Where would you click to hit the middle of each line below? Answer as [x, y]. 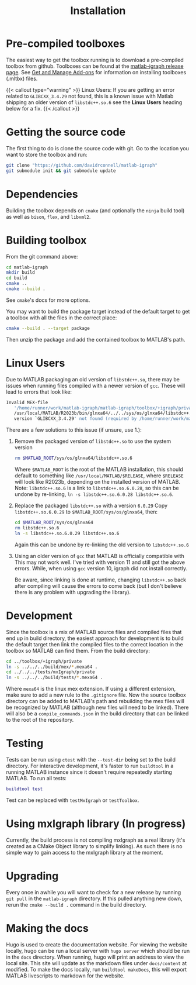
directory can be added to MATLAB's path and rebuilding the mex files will [95, 701]
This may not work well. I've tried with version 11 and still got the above [100, 562]
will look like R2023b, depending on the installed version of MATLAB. [97, 482]
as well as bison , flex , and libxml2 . [48, 216]
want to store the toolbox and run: [47, 154]
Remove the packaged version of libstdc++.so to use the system [92, 441]
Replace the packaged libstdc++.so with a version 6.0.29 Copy [91, 506]
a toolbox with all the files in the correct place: [62, 318]
